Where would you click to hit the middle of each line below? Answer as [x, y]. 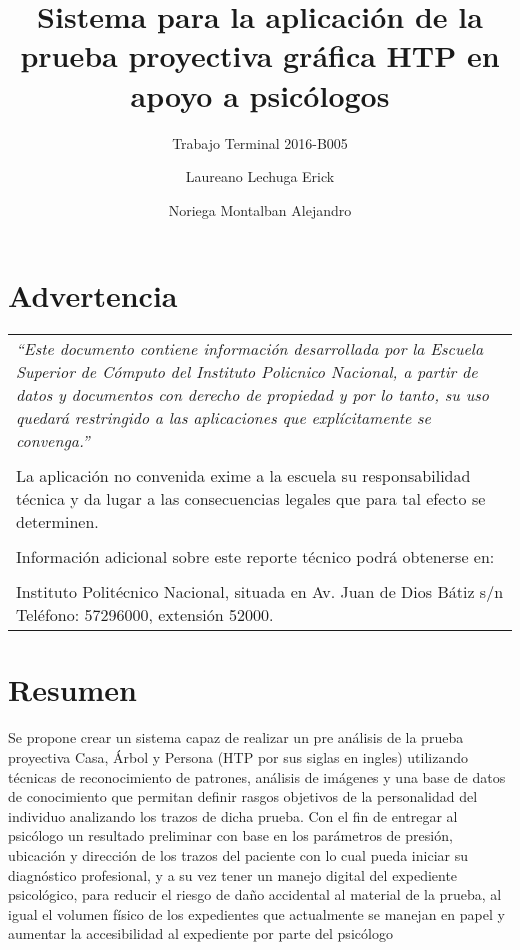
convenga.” [53, 441]
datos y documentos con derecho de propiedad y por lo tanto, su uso [252, 395]
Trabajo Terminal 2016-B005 [260, 142]
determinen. [57, 522]
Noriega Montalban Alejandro [260, 209]
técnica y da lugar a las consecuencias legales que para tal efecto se [251, 499]
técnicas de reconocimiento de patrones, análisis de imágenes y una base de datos [257, 776]
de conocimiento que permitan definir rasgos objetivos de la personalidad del [243, 796]
